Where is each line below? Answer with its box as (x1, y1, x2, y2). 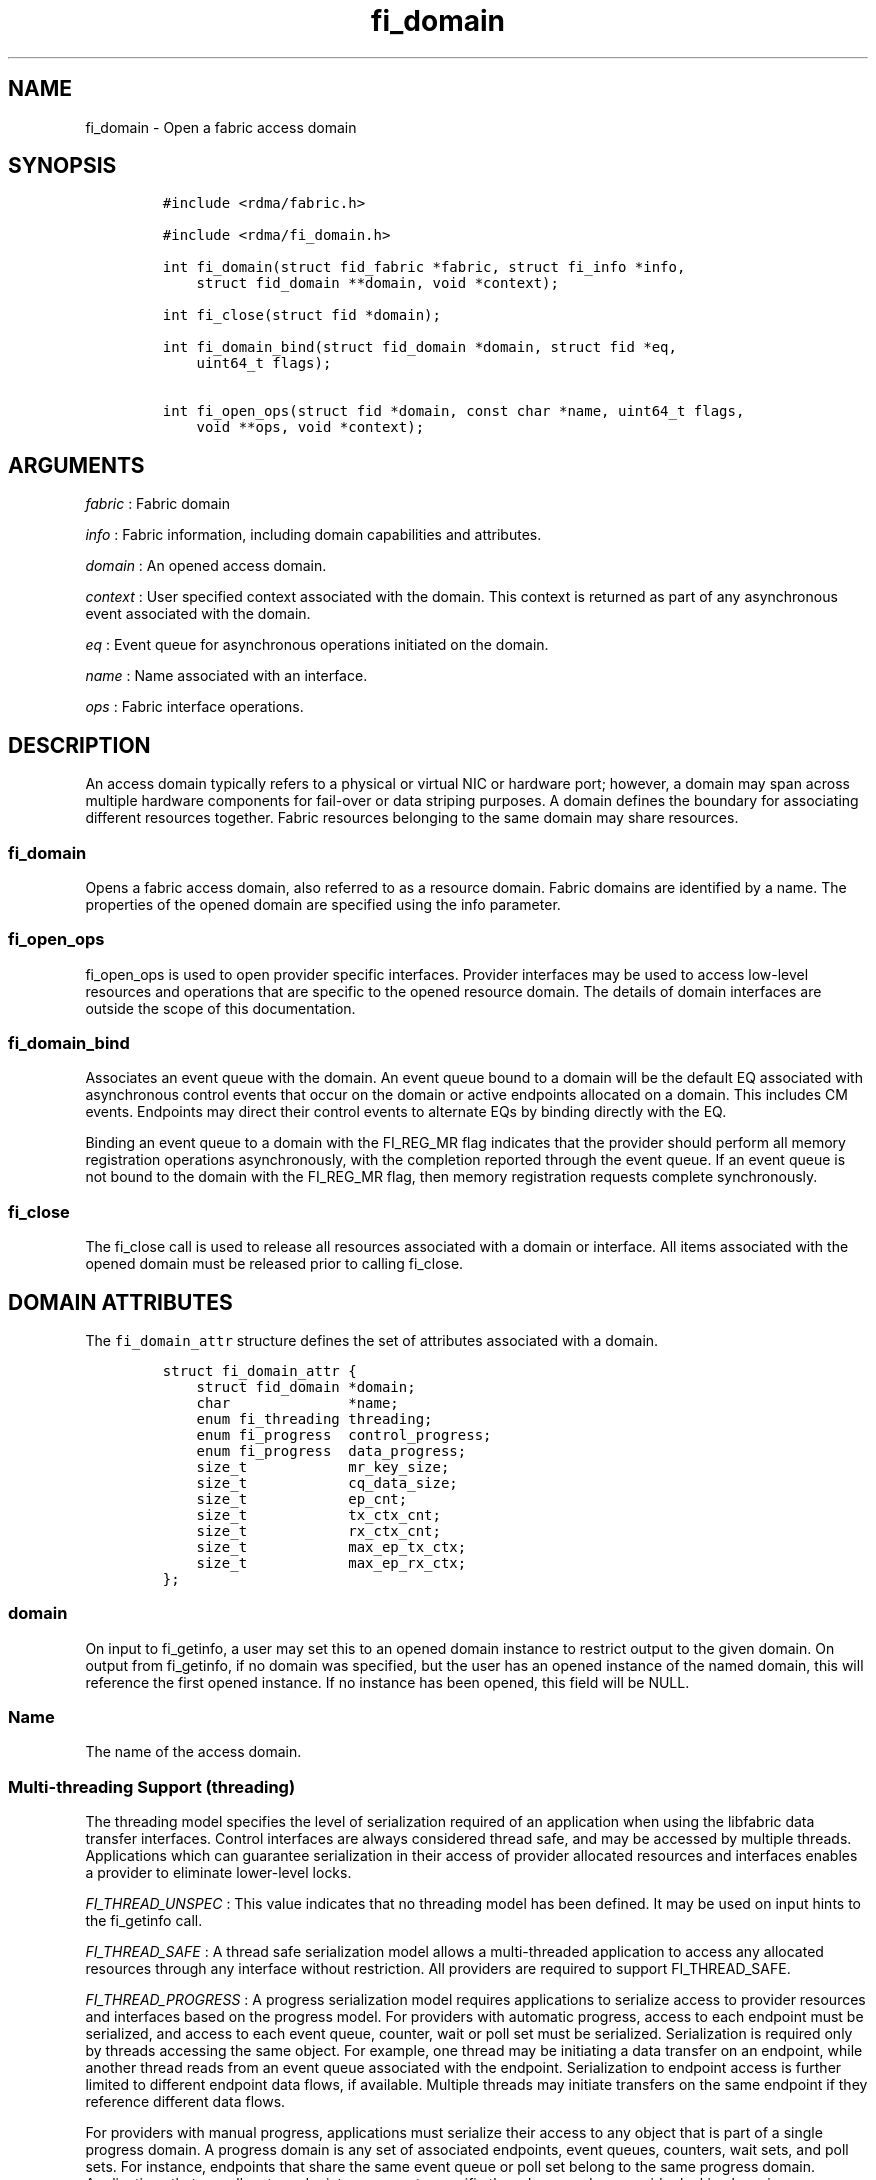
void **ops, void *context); (196, 419, 425, 436)
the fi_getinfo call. (85, 1912, 203, 1930)
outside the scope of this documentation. (85, 999, 356, 1017)
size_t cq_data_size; (196, 1474, 458, 1491)
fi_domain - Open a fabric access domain (85, 118, 357, 136)
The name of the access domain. (85, 1743, 302, 1761)
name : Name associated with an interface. (85, 667, 368, 685)
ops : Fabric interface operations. (85, 698, 304, 716)
